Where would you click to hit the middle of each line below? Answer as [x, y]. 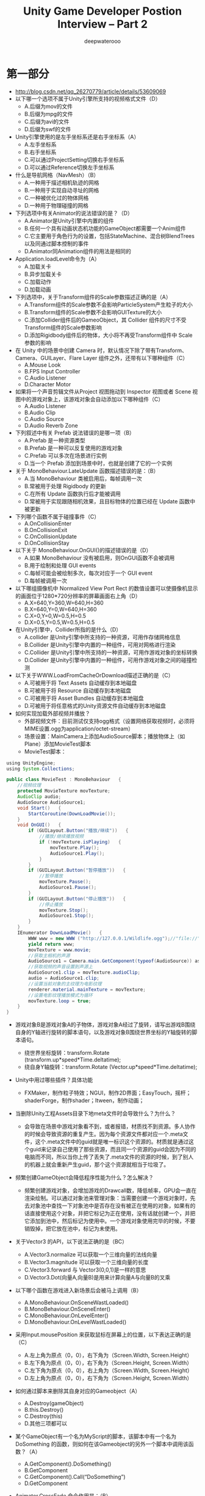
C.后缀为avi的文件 [47, 121]
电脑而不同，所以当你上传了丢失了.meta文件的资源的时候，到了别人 [109, 1157]
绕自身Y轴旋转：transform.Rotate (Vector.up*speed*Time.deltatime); [111, 1067]
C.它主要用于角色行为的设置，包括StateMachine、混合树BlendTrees [110, 236]
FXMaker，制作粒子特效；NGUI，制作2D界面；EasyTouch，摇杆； [108, 1093]
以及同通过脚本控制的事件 [56, 243]
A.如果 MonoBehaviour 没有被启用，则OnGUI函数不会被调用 [99, 558]
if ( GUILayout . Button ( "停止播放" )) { [77, 899]
